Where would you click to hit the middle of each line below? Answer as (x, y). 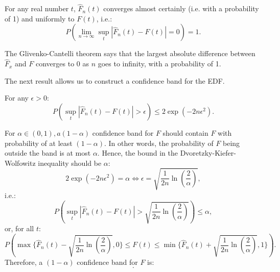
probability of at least (39, 143)
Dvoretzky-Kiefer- (208, 153)
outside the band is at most (48, 153)
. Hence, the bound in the (137, 153)
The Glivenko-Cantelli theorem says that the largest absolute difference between (130, 53)
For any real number (37, 8)
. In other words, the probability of (159, 143)
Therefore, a (24, 262)
